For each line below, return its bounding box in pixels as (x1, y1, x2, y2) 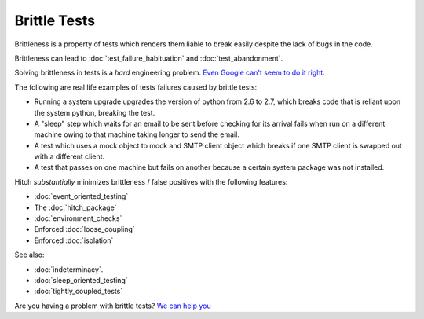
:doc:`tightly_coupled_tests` (34, 287, 123, 296)
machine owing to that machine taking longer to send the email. (34, 130, 239, 139)
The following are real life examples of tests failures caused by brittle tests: (14, 82, 258, 92)
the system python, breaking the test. (34, 108, 155, 117)
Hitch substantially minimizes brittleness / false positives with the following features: (14, 177, 288, 186)
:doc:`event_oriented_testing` (34, 192, 129, 201)
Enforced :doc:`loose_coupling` (34, 225, 135, 234)
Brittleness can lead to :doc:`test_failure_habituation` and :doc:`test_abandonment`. (14, 53, 283, 63)
